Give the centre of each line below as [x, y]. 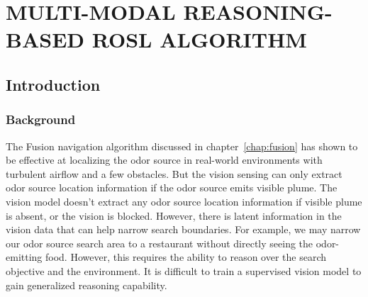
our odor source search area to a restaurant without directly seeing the [160, 243]
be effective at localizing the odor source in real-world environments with [164, 160]
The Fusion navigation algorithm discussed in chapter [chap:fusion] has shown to [182, 146]
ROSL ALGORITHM [199, 39]
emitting [24, 257]
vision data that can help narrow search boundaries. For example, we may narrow [183, 229]
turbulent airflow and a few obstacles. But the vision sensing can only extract [174, 173]
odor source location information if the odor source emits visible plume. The [172, 187]
